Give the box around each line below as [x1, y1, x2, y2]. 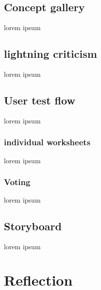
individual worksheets [4, 136, 91, 148]
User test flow [4, 92, 75, 107]
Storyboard [4, 219, 62, 234]
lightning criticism [4, 46, 97, 61]
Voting [4, 176, 31, 188]
